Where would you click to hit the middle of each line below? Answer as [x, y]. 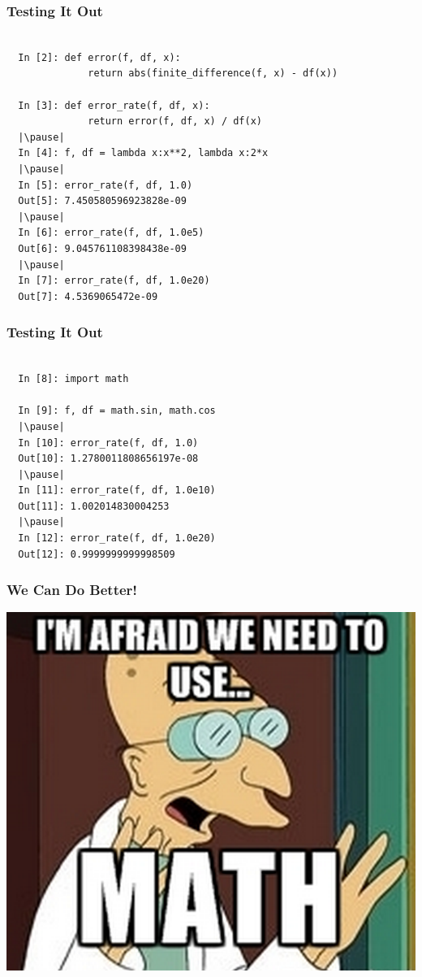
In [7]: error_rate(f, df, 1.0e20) [114, 281]
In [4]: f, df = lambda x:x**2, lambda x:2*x [143, 153]
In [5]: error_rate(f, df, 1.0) [105, 185]
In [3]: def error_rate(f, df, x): [114, 105]
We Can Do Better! [72, 590]
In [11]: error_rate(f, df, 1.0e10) [117, 491]
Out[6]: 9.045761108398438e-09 [102, 248]
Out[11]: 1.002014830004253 [94, 506]
